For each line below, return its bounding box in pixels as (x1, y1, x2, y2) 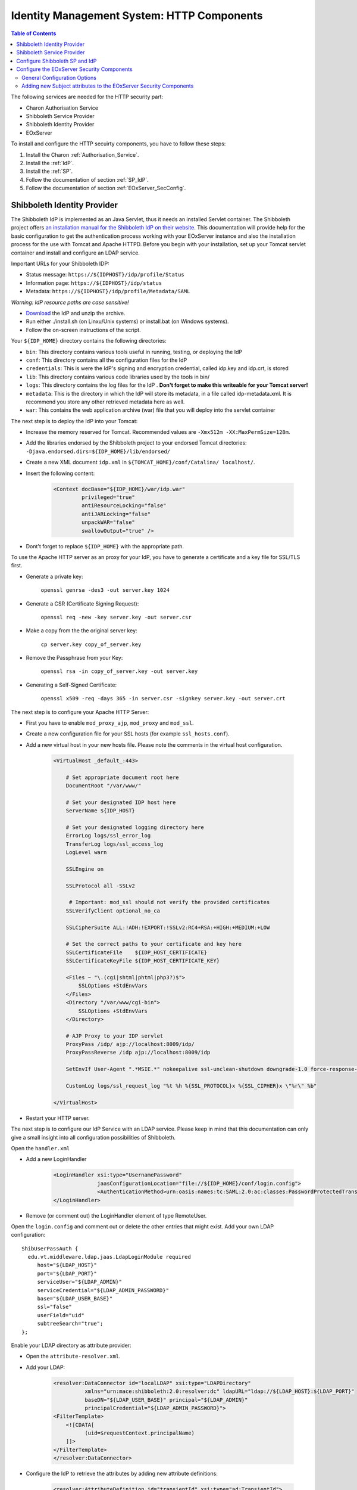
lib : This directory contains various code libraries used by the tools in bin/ (26, 373, 210, 380)
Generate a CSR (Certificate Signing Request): (26, 600, 139, 607)
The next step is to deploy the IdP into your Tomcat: (11, 417, 138, 424)
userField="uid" (37, 1312, 84, 1318)
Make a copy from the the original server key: (26, 627, 137, 634)
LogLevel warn (65, 849, 107, 856)
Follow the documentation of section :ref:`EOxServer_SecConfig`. (26, 185, 186, 192)
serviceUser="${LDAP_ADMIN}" (37, 1278, 122, 1286)
